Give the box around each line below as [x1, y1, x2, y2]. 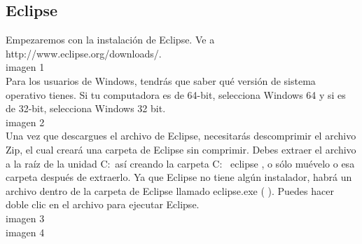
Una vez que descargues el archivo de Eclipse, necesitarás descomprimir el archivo [6, 128, 356, 143]
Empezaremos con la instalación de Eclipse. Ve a [6, 32, 215, 47]
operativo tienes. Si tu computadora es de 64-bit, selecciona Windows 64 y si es [6, 87, 346, 102]
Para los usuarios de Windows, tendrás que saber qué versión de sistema [6, 73, 316, 88]
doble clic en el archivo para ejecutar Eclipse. [6, 197, 200, 212]
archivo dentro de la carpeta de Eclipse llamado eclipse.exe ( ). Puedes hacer [6, 183, 334, 198]
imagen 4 [6, 224, 45, 239]
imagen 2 [6, 114, 45, 129]
